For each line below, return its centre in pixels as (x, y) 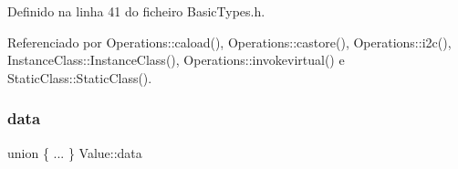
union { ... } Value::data (75, 152)
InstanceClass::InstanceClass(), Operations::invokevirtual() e (176, 60)
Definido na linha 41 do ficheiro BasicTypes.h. (136, 11)
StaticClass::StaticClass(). (80, 77)
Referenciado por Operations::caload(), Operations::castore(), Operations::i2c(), (229, 42)
